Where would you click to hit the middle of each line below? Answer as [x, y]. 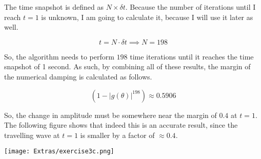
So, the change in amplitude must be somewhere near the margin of [111, 115]
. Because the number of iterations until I [190, 7]
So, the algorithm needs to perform [59, 56]
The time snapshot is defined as [54, 7]
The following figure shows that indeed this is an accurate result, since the [121, 125]
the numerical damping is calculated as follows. [78, 76]
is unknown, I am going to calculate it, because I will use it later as [147, 17]
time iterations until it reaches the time [192, 56]
